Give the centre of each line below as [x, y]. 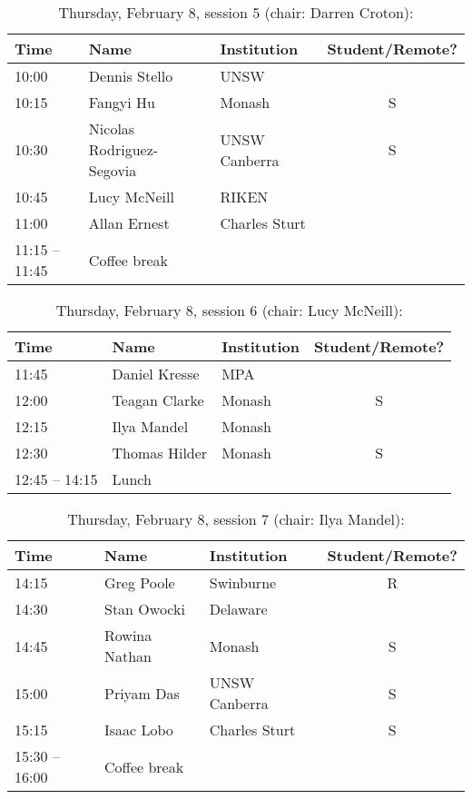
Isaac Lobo [139, 730]
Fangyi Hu [122, 102]
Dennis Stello [131, 76]
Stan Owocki [145, 609]
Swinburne [243, 582]
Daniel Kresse [156, 374]
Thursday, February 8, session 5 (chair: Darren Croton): [236, 12]
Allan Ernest [129, 223]
